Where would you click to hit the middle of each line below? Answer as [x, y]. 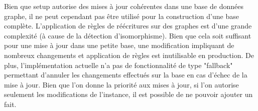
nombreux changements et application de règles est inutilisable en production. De [129, 55]
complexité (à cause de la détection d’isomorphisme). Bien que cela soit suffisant [128, 35]
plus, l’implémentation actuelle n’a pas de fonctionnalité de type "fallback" [118, 65]
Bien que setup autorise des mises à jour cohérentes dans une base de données [124, 6]
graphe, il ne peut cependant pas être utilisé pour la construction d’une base [121, 16]
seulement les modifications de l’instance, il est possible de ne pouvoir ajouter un [128, 94]
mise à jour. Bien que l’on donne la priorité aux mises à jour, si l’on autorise [121, 84]
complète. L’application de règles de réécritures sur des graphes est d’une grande [128, 26]
